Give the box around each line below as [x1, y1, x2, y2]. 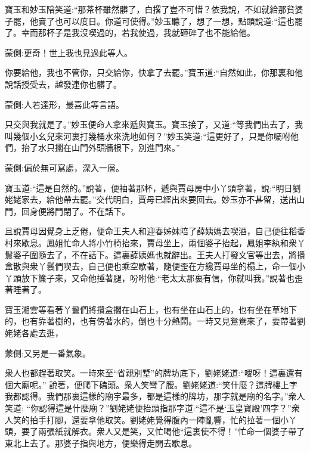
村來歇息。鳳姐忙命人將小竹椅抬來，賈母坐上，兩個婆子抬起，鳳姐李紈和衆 [5, 236, 297, 249]
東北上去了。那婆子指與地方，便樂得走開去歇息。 [5, 436, 197, 449]
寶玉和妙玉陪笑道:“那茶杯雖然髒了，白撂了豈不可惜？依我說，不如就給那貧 [5, 3, 295, 15]
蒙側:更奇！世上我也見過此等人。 [5, 46, 132, 58]
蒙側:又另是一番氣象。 [5, 346, 91, 359]
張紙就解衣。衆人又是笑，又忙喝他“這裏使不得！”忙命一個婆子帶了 [46, 425, 305, 438]
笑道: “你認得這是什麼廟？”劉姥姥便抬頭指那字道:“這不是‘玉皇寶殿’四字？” [5, 402, 292, 414]
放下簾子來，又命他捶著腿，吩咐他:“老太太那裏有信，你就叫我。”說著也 [21, 271, 295, 284]
